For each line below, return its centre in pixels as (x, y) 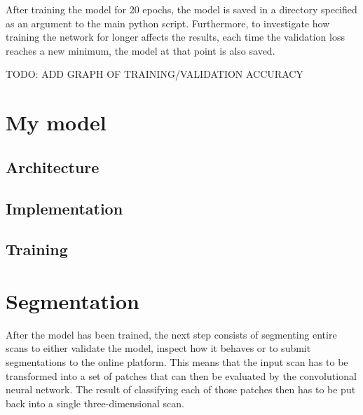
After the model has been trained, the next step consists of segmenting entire (171, 334)
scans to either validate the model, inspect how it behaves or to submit (158, 348)
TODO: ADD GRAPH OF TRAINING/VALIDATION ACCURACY (155, 74)
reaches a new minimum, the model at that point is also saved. (141, 50)
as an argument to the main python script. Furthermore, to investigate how (168, 23)
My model (56, 122)
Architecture (53, 166)
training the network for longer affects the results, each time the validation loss (175, 37)
